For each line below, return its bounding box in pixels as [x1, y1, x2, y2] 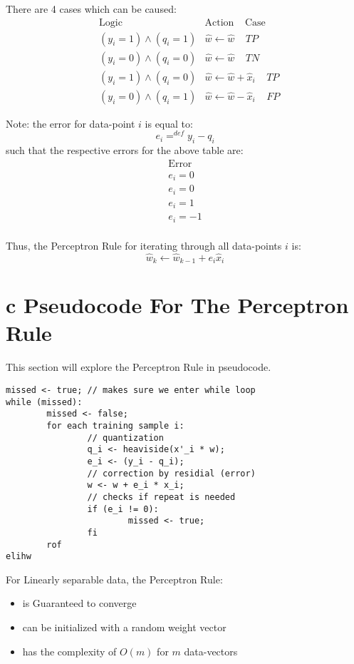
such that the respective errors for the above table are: [6, 143, 244, 158]
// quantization [87, 432, 164, 443]
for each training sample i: [46, 420, 184, 431]
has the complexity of [22, 643, 117, 658]
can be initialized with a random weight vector [22, 620, 227, 635]
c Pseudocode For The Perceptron [6, 290, 349, 320]
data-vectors [184, 643, 238, 658]
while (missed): [6, 397, 83, 407]
